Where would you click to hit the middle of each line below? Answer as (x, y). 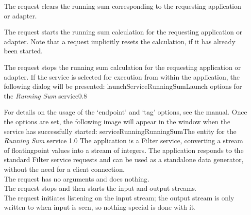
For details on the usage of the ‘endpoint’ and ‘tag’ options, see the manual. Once (125, 112)
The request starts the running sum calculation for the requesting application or (123, 32)
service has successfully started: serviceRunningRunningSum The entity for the (120, 131)
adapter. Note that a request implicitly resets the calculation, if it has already (120, 41)
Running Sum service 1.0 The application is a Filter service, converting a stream (124, 141)
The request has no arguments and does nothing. (77, 178)
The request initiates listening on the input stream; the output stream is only (119, 197)
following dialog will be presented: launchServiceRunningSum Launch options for (123, 86)
